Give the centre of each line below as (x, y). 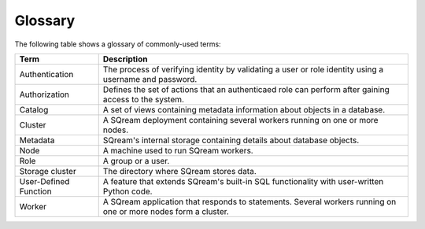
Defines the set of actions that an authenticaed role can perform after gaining (246, 89)
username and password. (150, 79)
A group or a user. (136, 161)
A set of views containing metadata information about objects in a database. (244, 109)
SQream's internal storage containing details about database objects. (231, 140)
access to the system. (144, 99)
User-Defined (44, 181)
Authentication (46, 74)
